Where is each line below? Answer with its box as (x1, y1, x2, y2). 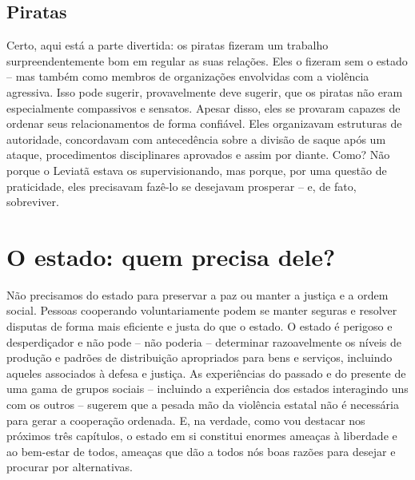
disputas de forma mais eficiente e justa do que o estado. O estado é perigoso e (6, 318, 393, 335)
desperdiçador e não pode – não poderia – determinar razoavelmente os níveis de (6, 333, 401, 350)
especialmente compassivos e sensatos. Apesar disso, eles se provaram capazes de (6, 99, 401, 116)
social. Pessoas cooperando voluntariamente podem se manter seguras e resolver (6, 302, 397, 319)
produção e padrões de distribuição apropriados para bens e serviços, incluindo (6, 349, 393, 366)
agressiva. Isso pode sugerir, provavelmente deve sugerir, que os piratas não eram (6, 83, 403, 100)
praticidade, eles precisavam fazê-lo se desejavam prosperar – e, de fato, (6, 177, 357, 194)
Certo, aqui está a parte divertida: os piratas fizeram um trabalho (6, 37, 329, 54)
